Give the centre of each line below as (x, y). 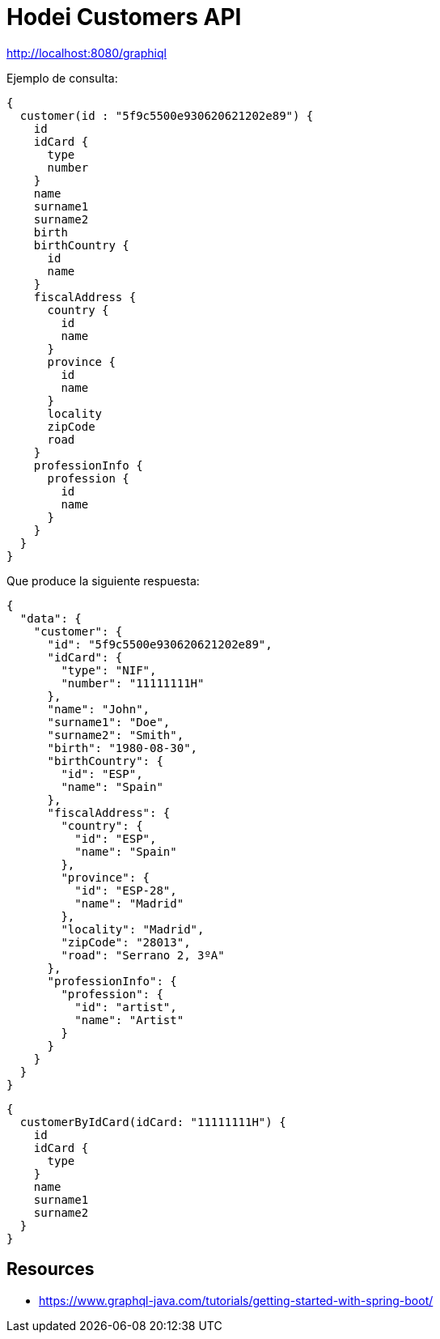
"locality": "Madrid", (133, 929)
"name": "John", (99, 709)
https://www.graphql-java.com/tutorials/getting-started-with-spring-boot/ (236, 1300)
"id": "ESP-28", (126, 890)
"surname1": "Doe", (109, 722)
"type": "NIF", (109, 670)
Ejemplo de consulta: (62, 78)
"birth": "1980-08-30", (123, 748)
